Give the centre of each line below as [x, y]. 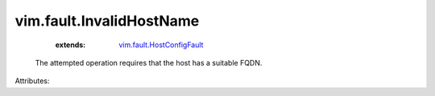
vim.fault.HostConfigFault [161, 45]
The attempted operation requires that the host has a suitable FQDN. [149, 62]
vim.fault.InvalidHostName [107, 21]
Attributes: [32, 81]
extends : [70, 45]
